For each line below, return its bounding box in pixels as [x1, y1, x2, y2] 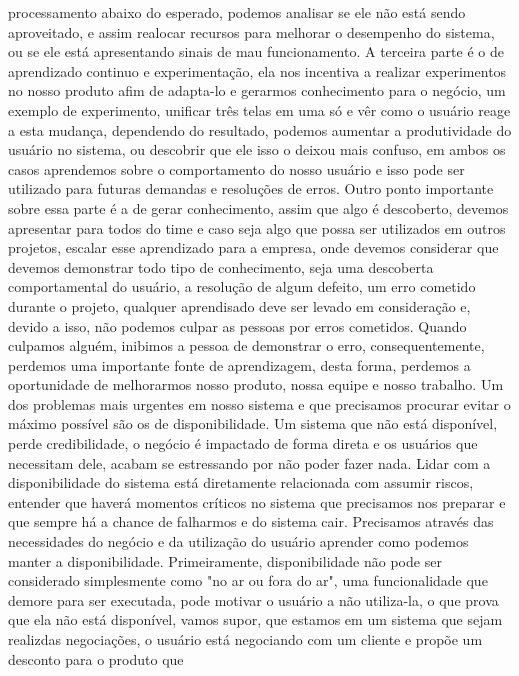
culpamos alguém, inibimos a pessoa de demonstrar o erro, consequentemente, [8, 335, 485, 356]
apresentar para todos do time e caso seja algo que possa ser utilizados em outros [8, 217, 506, 238]
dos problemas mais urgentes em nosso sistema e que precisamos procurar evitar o [8, 393, 511, 414]
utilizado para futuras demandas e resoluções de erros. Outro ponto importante [8, 178, 494, 199]
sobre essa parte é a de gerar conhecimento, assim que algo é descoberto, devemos [8, 197, 509, 218]
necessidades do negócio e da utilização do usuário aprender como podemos [8, 531, 469, 552]
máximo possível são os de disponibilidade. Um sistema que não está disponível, [8, 413, 498, 434]
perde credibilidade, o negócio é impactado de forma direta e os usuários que [8, 433, 478, 454]
